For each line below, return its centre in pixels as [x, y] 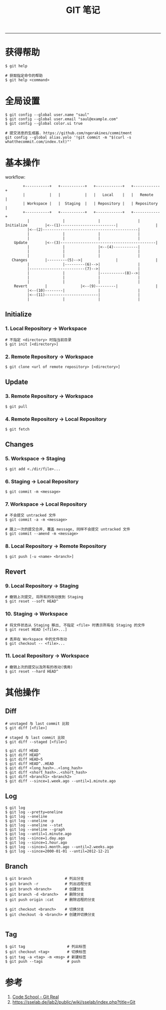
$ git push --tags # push [43, 962]
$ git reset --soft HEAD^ [32, 602]
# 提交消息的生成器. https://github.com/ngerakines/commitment [69, 133]
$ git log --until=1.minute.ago [38, 834]
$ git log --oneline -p [30, 821]
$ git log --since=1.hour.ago [36, 843]
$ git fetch [17, 429]
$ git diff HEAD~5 [24, 759]
